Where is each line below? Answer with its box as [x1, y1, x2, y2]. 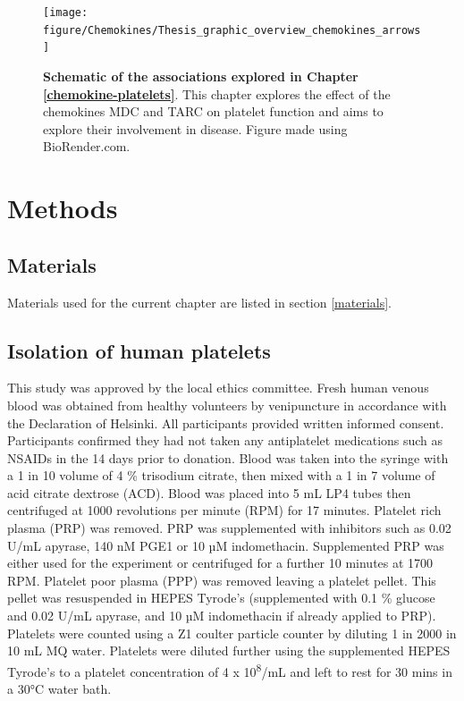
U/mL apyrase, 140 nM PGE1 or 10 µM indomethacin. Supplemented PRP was [7, 536, 444, 554]
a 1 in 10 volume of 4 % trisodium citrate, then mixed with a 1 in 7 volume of [7, 466, 435, 485]
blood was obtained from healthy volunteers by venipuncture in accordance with [7, 395, 447, 414]
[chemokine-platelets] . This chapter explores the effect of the [43, 84, 391, 103]
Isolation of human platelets [7, 336, 271, 364]
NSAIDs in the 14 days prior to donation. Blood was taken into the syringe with [7, 448, 449, 467]
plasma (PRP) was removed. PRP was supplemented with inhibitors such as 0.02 [7, 519, 451, 537]
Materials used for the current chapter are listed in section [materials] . [7, 292, 392, 311]
